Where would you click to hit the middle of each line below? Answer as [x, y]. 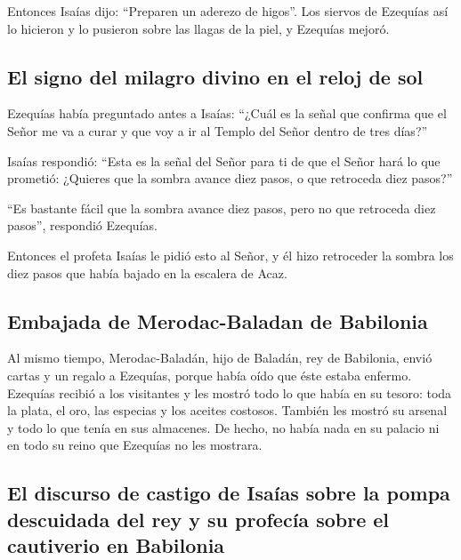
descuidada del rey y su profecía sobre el [198, 519]
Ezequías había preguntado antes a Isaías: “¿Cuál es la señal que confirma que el [227, 113]
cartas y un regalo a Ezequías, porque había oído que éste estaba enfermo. [210, 375]
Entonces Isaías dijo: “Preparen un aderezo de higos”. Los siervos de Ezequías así [228, 11]
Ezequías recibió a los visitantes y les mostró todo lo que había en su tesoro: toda [230, 392]
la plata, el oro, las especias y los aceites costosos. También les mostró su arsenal [227, 410]
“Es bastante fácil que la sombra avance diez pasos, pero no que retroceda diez [222, 208]
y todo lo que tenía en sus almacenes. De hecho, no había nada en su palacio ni [223, 427]
